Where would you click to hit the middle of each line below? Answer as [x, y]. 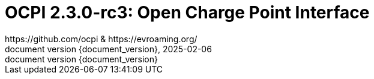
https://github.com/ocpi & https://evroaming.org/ [101, 39]
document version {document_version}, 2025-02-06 [108, 49]
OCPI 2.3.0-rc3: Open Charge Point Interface [187, 12]
